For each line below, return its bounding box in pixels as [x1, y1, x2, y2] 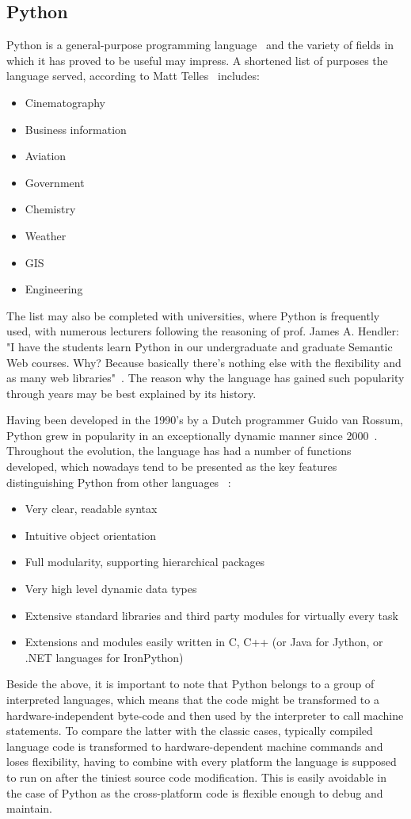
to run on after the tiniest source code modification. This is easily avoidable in [6, 768, 387, 785]
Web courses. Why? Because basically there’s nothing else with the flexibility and [6, 354, 401, 370]
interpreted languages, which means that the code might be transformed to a [6, 691, 379, 708]
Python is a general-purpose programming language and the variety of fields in [6, 36, 394, 53]
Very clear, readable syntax [25, 500, 158, 517]
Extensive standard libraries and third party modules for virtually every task [25, 607, 398, 623]
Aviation [25, 147, 67, 164]
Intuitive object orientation [25, 526, 157, 543]
